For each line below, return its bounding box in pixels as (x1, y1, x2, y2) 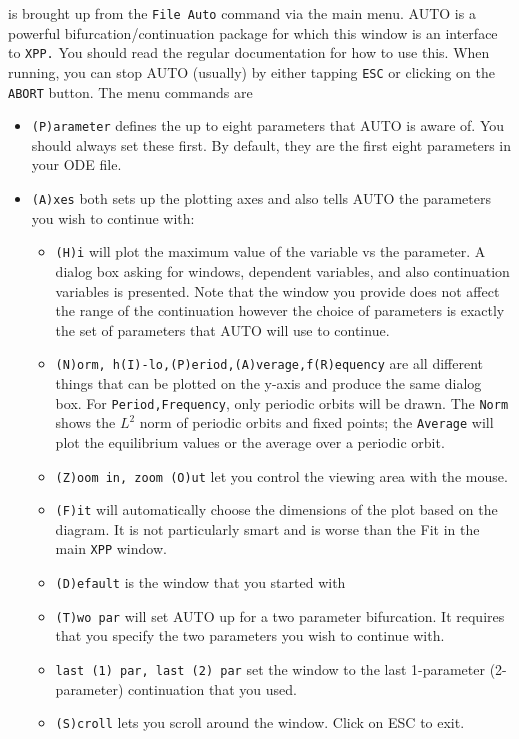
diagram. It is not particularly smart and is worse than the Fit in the (55, 518, 480, 539)
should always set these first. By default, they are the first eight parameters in (31, 134, 512, 155)
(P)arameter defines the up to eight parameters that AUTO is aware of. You (31, 115, 505, 136)
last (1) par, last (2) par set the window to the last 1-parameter (55, 658, 485, 679)
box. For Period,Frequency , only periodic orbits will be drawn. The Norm (55, 392, 509, 413)
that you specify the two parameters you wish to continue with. (55, 625, 445, 646)
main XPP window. (55, 538, 167, 559)
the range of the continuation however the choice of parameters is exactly (55, 300, 505, 321)
